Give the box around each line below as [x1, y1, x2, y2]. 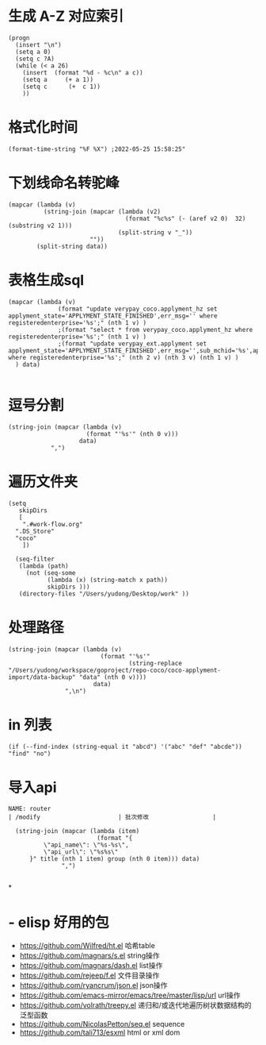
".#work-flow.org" [22, 520, 83, 528]
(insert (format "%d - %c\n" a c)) [22, 68, 144, 76]
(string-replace [128, 659, 182, 667]
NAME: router [8, 805, 51, 813]
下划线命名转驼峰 [8, 174, 120, 192]
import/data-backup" [8, 673, 77, 681]
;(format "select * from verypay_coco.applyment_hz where [58, 326, 253, 334]
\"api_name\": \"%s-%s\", [43, 841, 129, 850]
